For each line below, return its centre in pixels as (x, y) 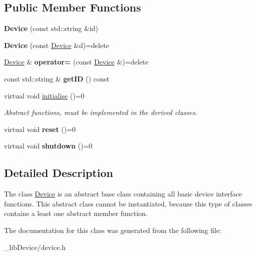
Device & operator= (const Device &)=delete (76, 62)
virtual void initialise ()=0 (44, 95)
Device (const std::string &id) (51, 28)
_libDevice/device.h (35, 247)
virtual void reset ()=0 (40, 129)
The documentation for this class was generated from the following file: (113, 230)
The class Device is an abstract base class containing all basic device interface (123, 194)
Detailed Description (59, 173)
